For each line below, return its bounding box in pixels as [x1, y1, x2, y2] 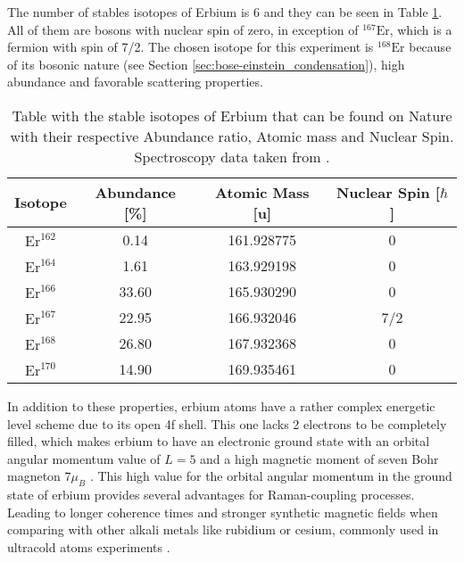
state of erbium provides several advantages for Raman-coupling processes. [7, 485, 415, 504]
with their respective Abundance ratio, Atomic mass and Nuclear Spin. [10, 125, 454, 146]
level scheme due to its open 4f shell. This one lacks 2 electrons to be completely [7, 414, 447, 433]
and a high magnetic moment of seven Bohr [200, 449, 439, 467]
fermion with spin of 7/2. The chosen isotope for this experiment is [7, 37, 374, 56]
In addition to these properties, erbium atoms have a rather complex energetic [7, 396, 435, 415]
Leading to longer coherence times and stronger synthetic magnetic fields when [7, 502, 438, 521]
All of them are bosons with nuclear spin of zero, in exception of [7, 20, 359, 38]
